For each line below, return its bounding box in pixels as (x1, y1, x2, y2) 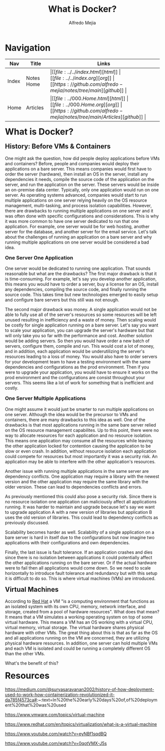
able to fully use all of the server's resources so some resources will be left (5, 312, 157, 318)
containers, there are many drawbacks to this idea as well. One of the (5, 417, 145, 423)
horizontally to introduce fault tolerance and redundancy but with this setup (5, 570, 158, 576)
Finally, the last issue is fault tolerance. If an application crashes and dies (5, 549, 153, 555)
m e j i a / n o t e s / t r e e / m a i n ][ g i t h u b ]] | (50, 87, 127, 94)
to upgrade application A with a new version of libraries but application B (5, 509, 152, 515)
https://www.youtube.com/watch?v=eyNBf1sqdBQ (5, 731, 107, 737)
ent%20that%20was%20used (5, 702, 66, 708)
